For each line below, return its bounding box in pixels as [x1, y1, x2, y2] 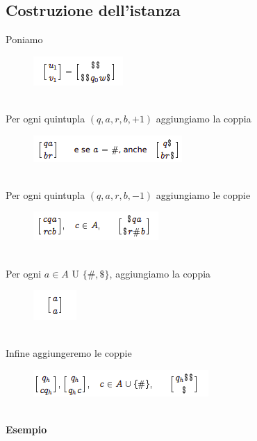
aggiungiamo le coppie [156, 187, 251, 202]
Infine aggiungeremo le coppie [6, 346, 132, 360]
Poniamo [6, 32, 43, 47]
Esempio [6, 422, 47, 437]
